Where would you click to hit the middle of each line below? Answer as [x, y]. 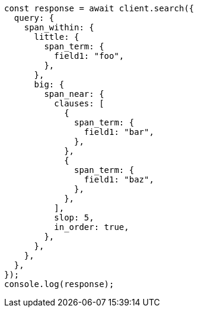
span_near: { [74, 94]
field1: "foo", [89, 56]
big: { [49, 84]
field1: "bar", [119, 132]
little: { [57, 37]
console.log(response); [59, 284]
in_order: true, [92, 227]
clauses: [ [79, 103]
